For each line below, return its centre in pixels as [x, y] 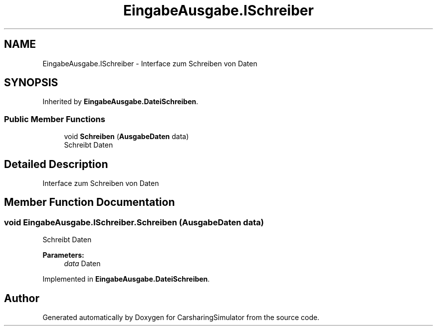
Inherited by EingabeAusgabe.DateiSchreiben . [120, 102]
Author [22, 298]
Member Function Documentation [90, 202]
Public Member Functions [55, 119]
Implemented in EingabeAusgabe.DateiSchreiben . [126, 279]
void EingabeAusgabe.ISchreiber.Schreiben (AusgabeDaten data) [134, 222]
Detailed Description [56, 164]
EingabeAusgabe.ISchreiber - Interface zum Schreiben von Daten [150, 63]
